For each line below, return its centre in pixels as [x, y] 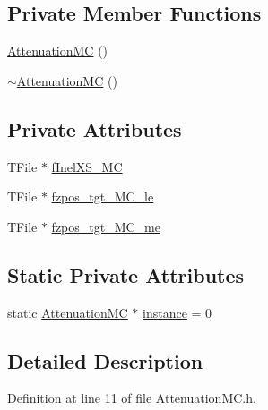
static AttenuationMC [68, 312]
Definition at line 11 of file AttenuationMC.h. [132, 398]
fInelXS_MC [87, 166]
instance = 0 [177, 312]
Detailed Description [105, 360]
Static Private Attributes [126, 274]
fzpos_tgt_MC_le [103, 196]
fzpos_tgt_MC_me [106, 226]
